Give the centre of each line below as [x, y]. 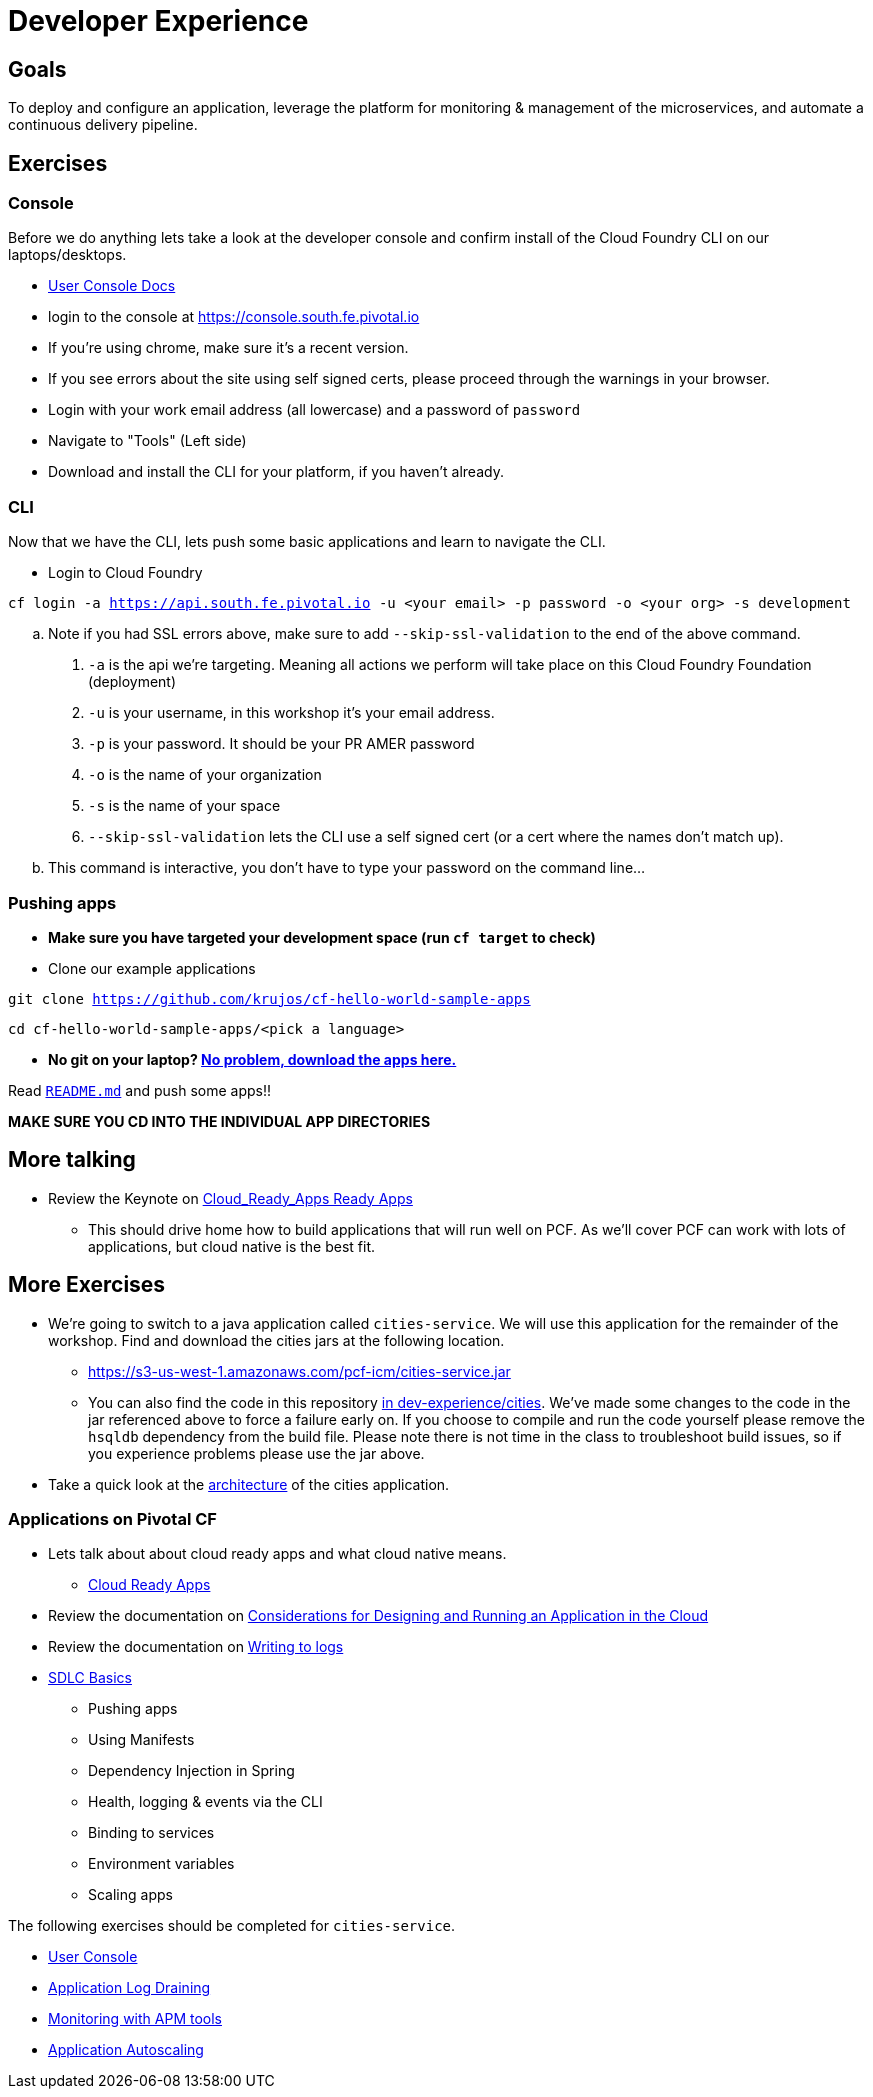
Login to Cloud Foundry [125, 573]
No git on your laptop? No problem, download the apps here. [252, 1059]
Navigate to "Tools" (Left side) [147, 441]
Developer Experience [158, 21]
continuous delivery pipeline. [103, 125]
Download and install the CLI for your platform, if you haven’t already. [276, 472]
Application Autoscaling [126, 2050]
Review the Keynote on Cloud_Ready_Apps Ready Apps [230, 1198]
